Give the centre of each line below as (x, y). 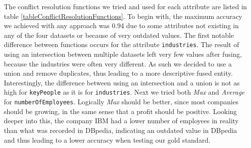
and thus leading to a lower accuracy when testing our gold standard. (107, 140)
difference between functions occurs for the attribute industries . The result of (122, 44)
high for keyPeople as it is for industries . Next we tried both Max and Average (124, 92)
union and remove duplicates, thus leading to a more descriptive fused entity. (118, 73)
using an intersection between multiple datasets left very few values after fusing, (123, 54)
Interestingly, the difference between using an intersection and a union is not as (122, 82)
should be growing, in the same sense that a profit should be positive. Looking (120, 111)
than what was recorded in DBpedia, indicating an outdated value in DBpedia (121, 130)
